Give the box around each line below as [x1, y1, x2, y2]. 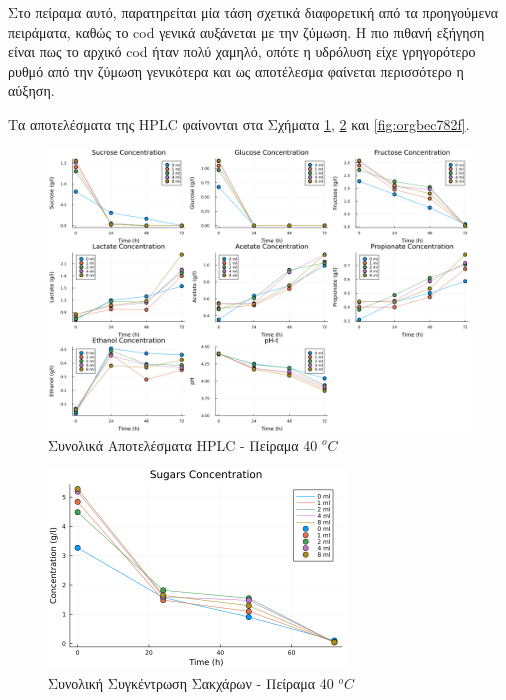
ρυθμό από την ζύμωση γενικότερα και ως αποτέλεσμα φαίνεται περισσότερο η [8, 60, 464, 81]
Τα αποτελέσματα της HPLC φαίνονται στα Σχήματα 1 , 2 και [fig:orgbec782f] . [8, 113, 470, 134]
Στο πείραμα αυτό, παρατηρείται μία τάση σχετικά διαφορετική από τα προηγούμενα [8, 2, 499, 22]
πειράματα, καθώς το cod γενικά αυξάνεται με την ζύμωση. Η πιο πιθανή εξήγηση [8, 21, 485, 42]
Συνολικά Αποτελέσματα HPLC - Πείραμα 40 [48, 434, 318, 455]
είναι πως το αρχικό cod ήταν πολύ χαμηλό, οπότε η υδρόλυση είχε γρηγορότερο [8, 41, 476, 62]
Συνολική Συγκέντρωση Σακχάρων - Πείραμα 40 [48, 672, 334, 693]
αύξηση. [8, 80, 55, 101]
